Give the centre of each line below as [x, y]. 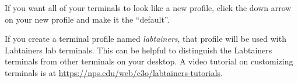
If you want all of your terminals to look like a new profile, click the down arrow [148, 8]
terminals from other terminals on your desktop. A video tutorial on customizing [149, 61]
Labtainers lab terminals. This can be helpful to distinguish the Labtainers [139, 50]
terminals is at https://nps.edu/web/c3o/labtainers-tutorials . [114, 72]
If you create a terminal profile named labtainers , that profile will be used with [146, 39]
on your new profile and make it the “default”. [87, 19]
